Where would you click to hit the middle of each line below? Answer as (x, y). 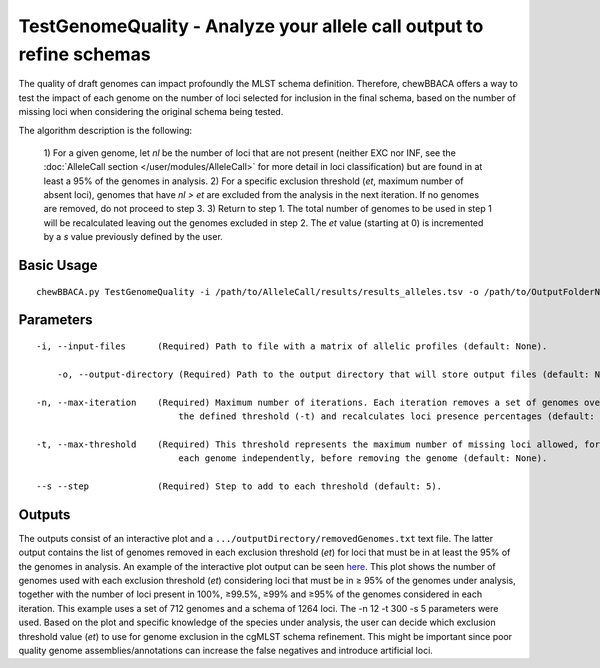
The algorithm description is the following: (105, 130)
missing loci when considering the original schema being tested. (151, 112)
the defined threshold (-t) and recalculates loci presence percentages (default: (386, 416)
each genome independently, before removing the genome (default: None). (363, 458)
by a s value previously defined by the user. (133, 237)
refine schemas (84, 54)
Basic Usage (58, 265)
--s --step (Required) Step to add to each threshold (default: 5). (239, 486)
